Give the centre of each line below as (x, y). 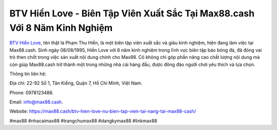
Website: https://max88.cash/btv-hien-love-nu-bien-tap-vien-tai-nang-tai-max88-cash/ (103, 111)
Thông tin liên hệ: (28, 74)
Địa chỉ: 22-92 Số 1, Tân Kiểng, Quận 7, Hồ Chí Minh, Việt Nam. (76, 83)
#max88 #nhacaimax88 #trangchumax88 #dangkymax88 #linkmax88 (83, 121)
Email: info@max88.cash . (36, 102)
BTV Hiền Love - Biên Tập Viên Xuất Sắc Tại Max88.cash (132, 13)
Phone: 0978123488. (32, 93)
